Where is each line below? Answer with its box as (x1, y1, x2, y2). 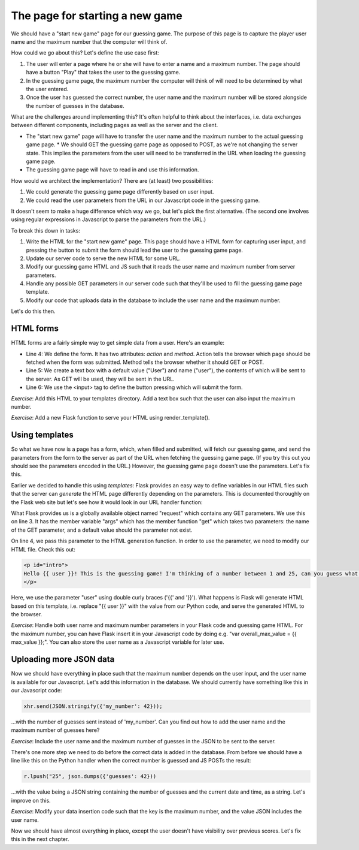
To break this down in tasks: (11, 227, 81, 234)
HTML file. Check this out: (11, 545, 76, 553)
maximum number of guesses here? (11, 727, 100, 734)
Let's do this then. (11, 308, 56, 315)
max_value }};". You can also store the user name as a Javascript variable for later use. (11, 638, 224, 646)
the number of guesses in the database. (26, 102, 125, 109)
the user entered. (26, 85, 69, 92)
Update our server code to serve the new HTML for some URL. (26, 255, 181, 262)
